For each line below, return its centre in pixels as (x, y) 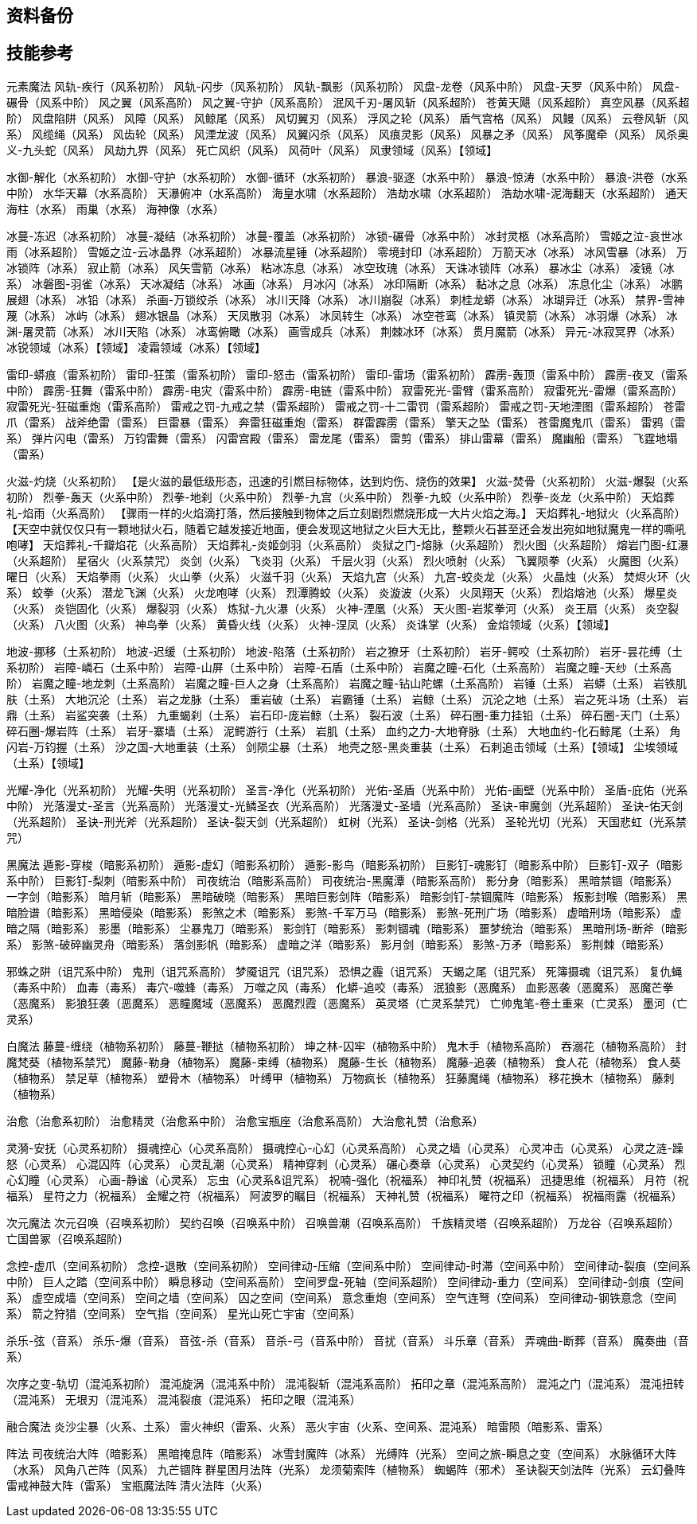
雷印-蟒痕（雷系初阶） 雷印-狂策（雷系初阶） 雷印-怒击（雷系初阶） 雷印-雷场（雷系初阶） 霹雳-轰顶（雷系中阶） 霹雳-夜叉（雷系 (347, 374)
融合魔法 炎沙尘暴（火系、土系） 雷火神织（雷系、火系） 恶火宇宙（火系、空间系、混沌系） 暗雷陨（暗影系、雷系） (308, 1426)
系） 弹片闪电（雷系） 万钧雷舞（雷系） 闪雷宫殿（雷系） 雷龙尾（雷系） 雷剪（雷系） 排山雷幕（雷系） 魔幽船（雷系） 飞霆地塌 (342, 438)
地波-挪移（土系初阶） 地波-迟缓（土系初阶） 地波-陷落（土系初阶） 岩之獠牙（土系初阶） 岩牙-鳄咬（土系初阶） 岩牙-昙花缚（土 (345, 651)
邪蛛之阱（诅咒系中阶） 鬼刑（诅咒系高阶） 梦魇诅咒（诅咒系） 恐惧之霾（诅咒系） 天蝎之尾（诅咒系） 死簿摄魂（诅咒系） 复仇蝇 (345, 971)
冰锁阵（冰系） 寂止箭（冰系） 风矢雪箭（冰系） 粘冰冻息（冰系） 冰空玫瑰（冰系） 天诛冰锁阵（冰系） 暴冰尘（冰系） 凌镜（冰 (341, 267)
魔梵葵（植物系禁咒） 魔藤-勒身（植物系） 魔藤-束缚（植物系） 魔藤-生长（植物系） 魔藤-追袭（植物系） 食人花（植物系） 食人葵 (344, 1062)
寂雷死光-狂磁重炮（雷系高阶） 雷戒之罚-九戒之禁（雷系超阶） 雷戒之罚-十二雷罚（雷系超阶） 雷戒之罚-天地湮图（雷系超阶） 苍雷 (346, 406)
